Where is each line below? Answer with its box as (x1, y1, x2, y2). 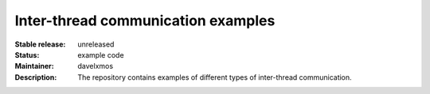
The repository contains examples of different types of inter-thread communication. (77, 72, 352, 82)
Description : (14, 72, 57, 82)
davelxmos (77, 62, 114, 71)
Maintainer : (14, 62, 55, 71)
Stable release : (14, 39, 66, 49)
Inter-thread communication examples (14, 12, 276, 29)
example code (77, 50, 124, 59)
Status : (14, 50, 40, 59)
